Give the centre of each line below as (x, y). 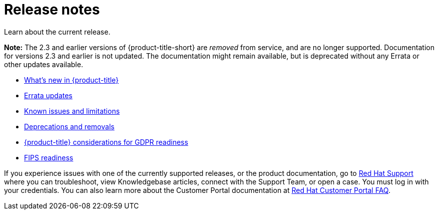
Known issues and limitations (72, 111)
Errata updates (48, 95)
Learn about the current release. (57, 32)
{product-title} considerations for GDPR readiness (106, 142)
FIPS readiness (49, 157)
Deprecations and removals (69, 126)
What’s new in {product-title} (72, 80)
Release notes (52, 10)
